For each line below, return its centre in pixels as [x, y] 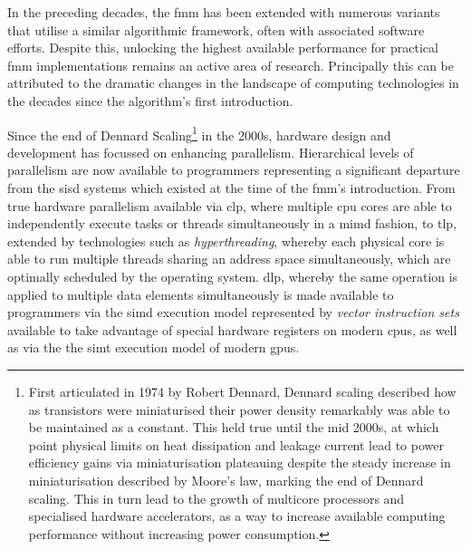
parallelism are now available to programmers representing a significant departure [234, 170]
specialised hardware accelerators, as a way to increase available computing [237, 516]
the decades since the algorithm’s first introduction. [150, 100]
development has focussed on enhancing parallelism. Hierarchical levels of [211, 152]
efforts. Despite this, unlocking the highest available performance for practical [223, 48]
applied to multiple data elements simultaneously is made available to [201, 294]
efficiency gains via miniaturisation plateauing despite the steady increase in [240, 462]
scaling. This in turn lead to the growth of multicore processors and [216, 498]
